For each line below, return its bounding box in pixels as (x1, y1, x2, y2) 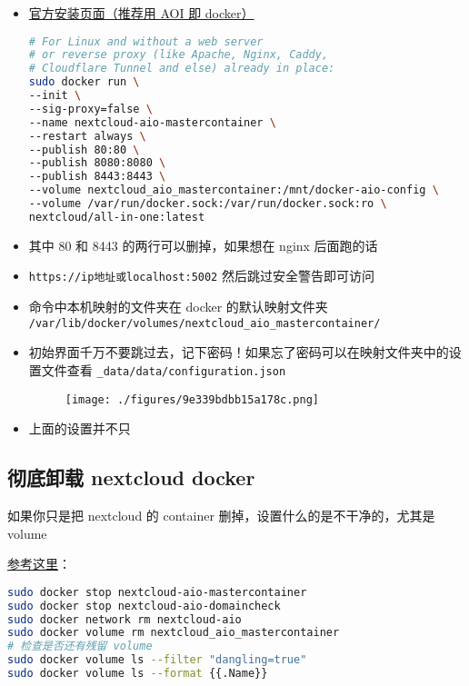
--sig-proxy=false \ (28, 102, 153, 115)
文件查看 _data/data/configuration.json (41, 360, 286, 379)
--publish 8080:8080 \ (28, 156, 166, 170)
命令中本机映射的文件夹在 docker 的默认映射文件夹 (28, 297, 328, 316)
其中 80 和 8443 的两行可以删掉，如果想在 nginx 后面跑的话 (28, 235, 378, 254)
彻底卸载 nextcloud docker (7, 463, 255, 492)
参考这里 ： (7, 554, 71, 573)
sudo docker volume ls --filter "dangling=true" (7, 653, 307, 667)
